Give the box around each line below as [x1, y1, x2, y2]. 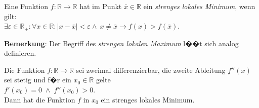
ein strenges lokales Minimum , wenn [143, 1, 255, 11]
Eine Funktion [4, 1, 49, 11]
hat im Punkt [79, 1, 122, 11]
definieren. [4, 48, 36, 58]
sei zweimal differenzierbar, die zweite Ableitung [76, 64, 226, 75]
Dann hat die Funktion [4, 94, 75, 104]
